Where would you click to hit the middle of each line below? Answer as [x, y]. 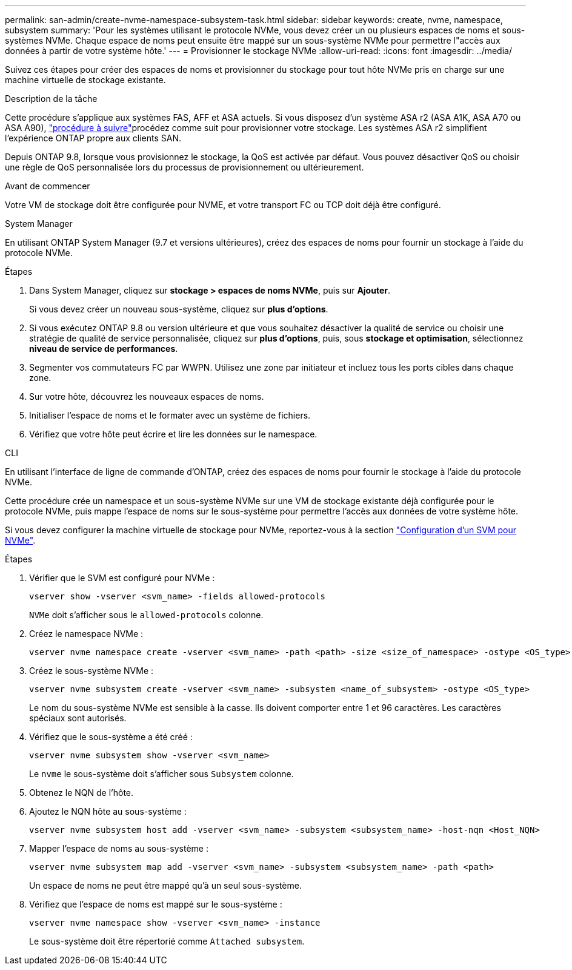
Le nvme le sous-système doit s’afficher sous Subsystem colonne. [161, 774]
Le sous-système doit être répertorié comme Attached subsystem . [167, 941]
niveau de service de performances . [104, 349]
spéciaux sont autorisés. [78, 718]
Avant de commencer [48, 186]
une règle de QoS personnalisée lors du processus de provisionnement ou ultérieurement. [185, 167]
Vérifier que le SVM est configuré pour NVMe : [122, 578]
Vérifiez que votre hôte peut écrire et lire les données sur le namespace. [173, 434]
